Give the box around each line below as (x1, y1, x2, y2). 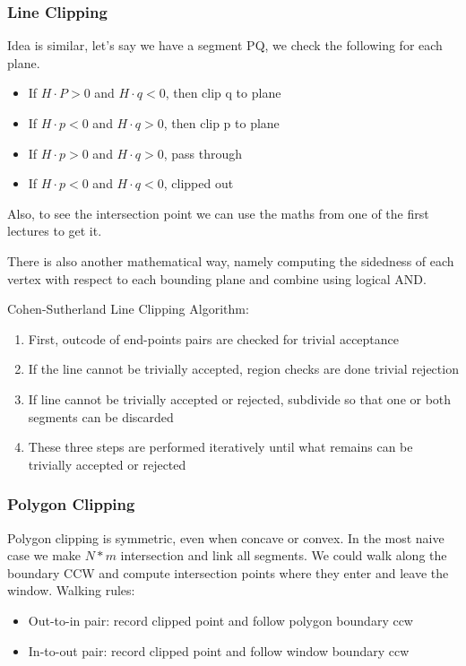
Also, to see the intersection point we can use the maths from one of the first (7, 203, 429, 222)
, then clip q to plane (165, 83, 281, 102)
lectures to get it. (7, 221, 102, 240)
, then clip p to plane (163, 114, 280, 132)
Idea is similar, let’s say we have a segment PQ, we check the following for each (7, 36, 443, 55)
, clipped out (163, 174, 234, 193)
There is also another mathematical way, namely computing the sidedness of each (7, 251, 454, 270)
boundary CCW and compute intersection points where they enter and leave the (7, 563, 449, 582)
